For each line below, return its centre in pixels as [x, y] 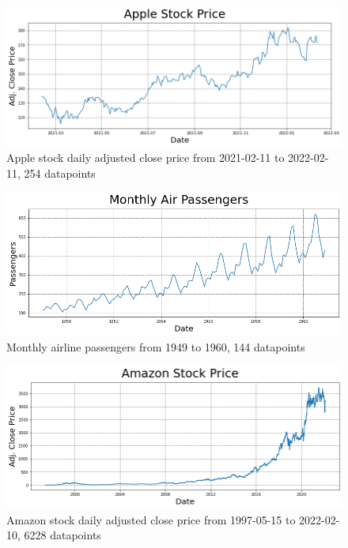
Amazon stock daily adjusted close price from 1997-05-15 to [151, 519]
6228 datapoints [62, 535]
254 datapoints [60, 173]
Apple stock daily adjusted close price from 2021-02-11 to [146, 158]
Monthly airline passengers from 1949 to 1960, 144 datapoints [156, 346]
